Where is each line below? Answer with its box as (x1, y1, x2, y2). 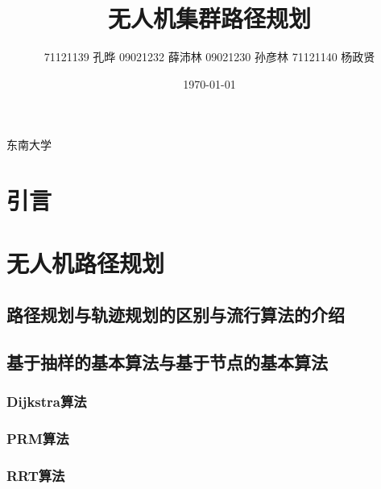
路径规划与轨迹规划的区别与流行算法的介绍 (6, 302, 345, 327)
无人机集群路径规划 (107, 2, 311, 35)
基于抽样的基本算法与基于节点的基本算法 (6, 349, 328, 374)
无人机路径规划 (6, 247, 165, 280)
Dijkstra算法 (6, 392, 87, 412)
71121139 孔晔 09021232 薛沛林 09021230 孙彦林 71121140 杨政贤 (43, 48, 375, 65)
